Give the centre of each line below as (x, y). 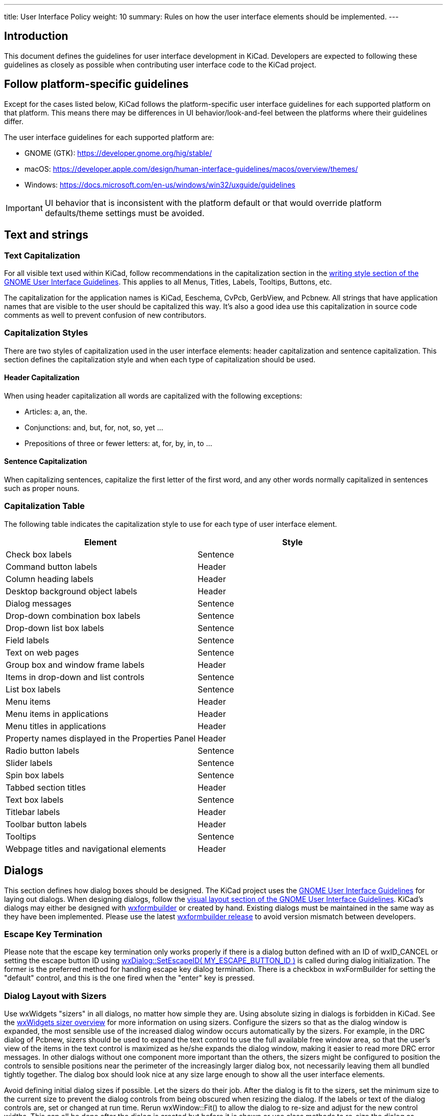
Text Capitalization (42, 255)
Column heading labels (50, 579)
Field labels (28, 640)
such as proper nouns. (42, 489)
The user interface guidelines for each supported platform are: (109, 137)
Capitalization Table (44, 506)
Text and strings (46, 235)
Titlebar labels (33, 812)
